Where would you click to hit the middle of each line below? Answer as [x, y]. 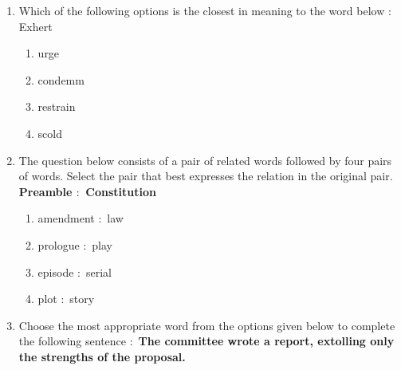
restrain [57, 106]
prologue [59, 244]
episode [56, 272]
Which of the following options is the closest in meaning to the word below [202, 10]
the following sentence [73, 341]
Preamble [45, 191]
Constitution [121, 191]
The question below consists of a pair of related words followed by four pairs [205, 160]
